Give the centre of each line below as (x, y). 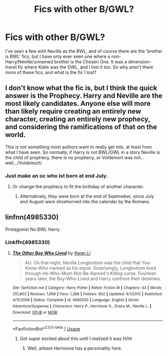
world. (15, 135)
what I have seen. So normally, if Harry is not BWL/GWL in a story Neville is (82, 152)
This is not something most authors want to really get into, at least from (78, 147)
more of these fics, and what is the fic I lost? (51, 72)
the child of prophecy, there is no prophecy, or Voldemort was (69, 157)
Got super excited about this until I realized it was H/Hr (76, 339)
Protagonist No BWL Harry (32, 229)
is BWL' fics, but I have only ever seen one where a (58, 56)
